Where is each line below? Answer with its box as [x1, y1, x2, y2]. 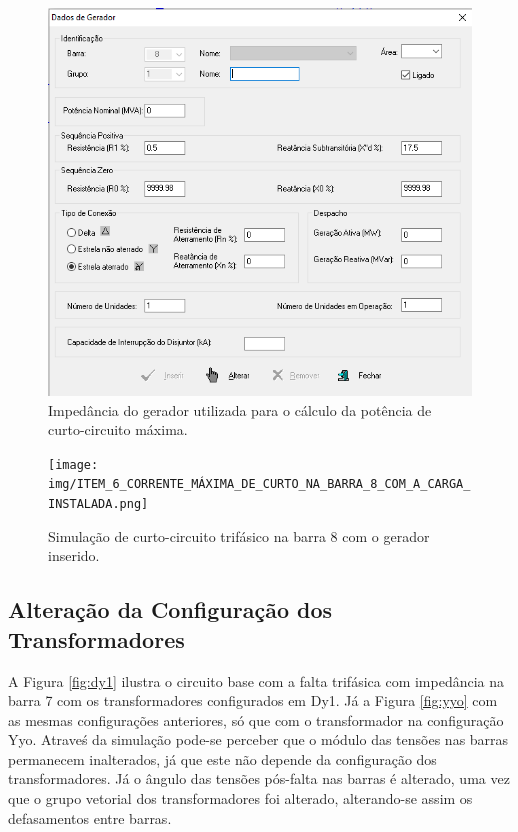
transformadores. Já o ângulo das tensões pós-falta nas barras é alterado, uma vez [8, 768, 510, 789]
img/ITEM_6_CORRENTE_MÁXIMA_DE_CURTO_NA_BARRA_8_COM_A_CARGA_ [48, 477, 471, 492]
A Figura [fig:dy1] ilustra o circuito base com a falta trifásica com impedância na [8, 670, 505, 691]
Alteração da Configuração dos [8, 594, 333, 625]
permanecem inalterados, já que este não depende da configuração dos [8, 748, 437, 769]
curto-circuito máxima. [48, 419, 188, 440]
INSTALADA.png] [48, 497, 149, 512]
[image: [48, 457, 99, 472]
